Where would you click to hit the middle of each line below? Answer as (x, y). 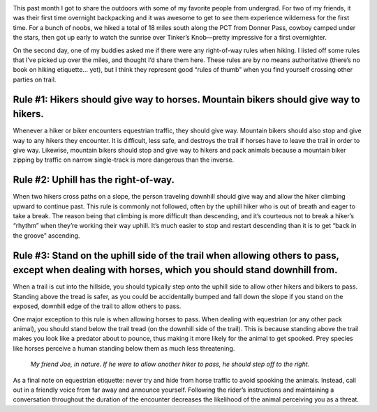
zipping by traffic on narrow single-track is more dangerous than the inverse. (124, 160)
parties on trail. (35, 79)
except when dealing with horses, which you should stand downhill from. (175, 270)
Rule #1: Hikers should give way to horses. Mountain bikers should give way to (187, 99)
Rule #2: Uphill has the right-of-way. (94, 180)
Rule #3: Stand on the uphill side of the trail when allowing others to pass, (176, 255)
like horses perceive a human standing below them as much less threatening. (124, 348)
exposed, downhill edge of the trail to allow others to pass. (97, 306)
